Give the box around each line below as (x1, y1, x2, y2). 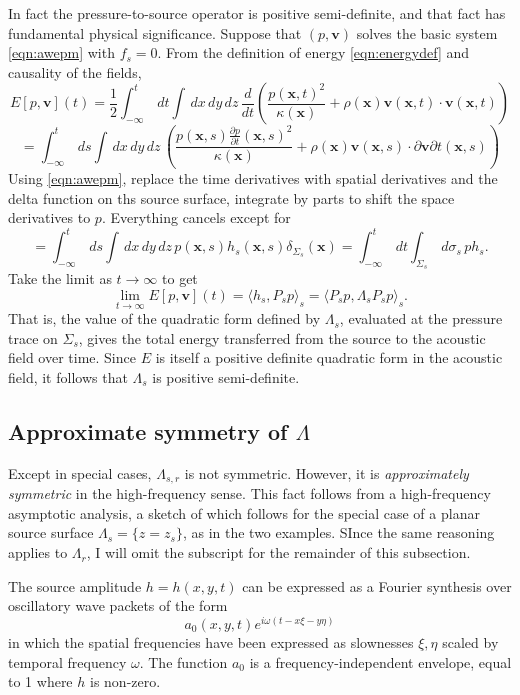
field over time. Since (8, 347, 136, 368)
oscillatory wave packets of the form (8, 595, 228, 616)
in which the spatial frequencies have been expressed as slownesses (8, 631, 414, 652)
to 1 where (8, 671, 73, 692)
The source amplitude (8, 575, 142, 596)
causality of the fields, (8, 61, 142, 82)
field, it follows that (8, 367, 128, 388)
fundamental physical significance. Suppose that (8, 22, 302, 43)
